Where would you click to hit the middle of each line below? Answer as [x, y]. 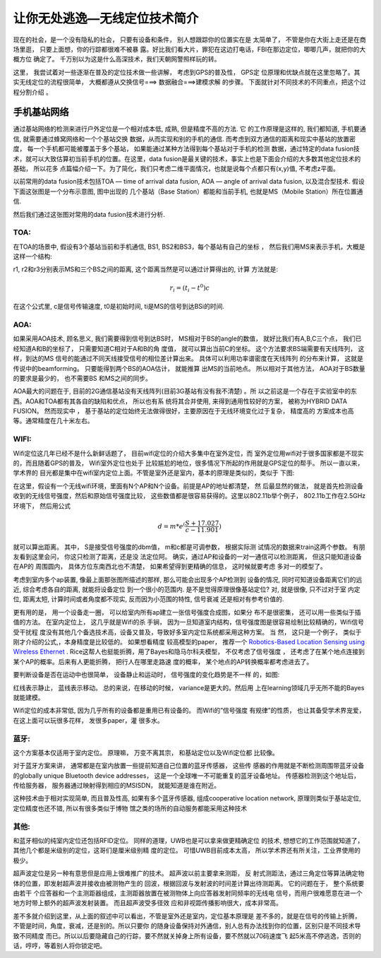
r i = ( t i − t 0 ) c [190, 288]
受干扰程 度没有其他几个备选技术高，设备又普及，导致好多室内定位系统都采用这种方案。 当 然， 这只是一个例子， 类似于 [187, 632]
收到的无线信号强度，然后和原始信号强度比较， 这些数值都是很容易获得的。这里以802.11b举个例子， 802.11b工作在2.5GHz [189, 496]
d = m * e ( [171, 525]
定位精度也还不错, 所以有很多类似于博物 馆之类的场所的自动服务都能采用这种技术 [130, 808]
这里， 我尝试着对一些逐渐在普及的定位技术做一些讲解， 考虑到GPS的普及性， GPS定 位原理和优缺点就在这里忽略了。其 [187, 72]
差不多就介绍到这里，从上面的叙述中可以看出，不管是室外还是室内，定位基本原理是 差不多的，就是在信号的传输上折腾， [187, 916]
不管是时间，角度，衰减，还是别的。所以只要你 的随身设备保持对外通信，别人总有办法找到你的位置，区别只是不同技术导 [187, 926]
